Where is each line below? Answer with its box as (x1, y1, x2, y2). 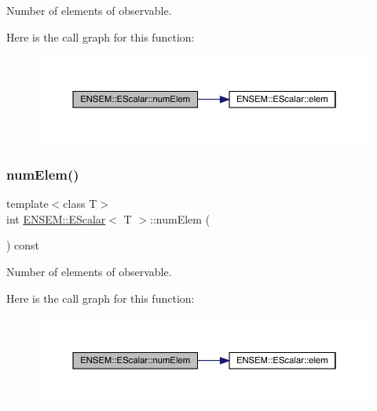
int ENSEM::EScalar (6, 210, 106, 227)
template (6, 195, 49, 212)
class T (63, 195, 97, 212)
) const (6, 237, 40, 253)
